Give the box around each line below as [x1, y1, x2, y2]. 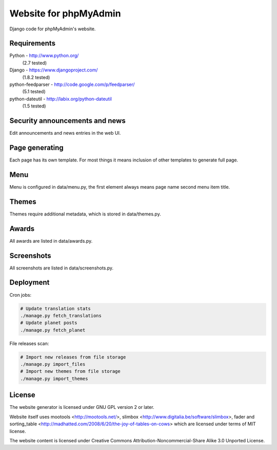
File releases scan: [9, 340, 49, 347]
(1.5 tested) [22, 103, 46, 109]
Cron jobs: [9, 292, 32, 298]
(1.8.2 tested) [22, 74, 50, 80]
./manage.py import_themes [20, 375, 88, 382]
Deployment [9, 278, 50, 287]
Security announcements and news [9, 116, 126, 125]
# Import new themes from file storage [20, 368, 121, 374]
